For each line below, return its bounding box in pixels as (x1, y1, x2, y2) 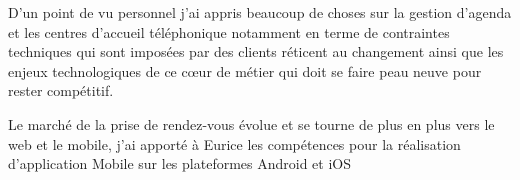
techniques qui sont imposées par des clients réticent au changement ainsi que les (8, 41, 504, 62)
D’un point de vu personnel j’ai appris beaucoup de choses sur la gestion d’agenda (8, 2, 512, 22)
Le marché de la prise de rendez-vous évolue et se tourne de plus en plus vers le (8, 113, 495, 134)
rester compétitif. (8, 80, 114, 101)
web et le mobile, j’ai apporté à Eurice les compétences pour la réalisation (8, 133, 461, 154)
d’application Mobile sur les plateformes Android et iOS (8, 153, 351, 174)
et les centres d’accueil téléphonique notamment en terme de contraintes (8, 21, 450, 42)
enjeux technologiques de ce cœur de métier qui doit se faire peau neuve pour (8, 60, 482, 81)
